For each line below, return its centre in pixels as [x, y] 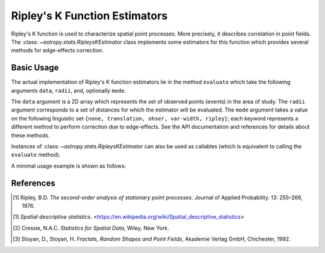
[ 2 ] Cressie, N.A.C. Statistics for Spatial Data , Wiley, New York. [91, 228]
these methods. [31, 135]
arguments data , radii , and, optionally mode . [69, 90]
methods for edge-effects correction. [57, 51]
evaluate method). [36, 155]
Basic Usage [35, 68]
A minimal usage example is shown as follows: [69, 166]
